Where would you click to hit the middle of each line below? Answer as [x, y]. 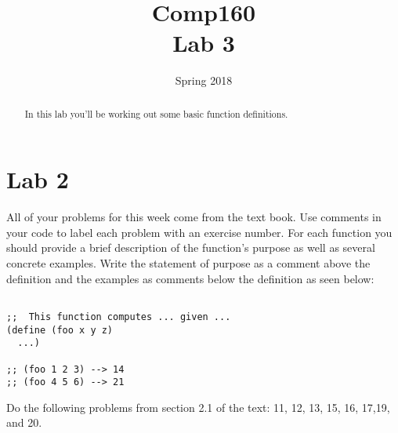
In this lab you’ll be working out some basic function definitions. [156, 113]
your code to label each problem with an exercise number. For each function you [199, 232]
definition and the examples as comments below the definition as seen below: [190, 278]
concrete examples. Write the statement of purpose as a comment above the [188, 263]
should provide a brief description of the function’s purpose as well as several [191, 247]
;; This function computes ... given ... [119, 317]
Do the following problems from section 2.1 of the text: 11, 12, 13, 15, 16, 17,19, [198, 407]
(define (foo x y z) [60, 330]
